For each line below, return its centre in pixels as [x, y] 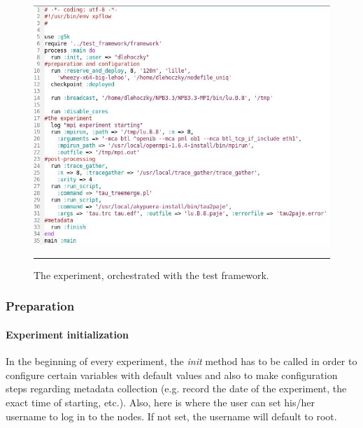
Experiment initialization [67, 334]
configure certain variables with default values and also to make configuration [172, 374]
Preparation [40, 306]
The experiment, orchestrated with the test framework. [151, 274]
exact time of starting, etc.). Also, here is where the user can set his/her [160, 402]
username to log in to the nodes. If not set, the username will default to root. [171, 416]
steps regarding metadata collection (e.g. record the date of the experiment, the [176, 388]
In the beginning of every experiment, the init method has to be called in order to [181, 361]
